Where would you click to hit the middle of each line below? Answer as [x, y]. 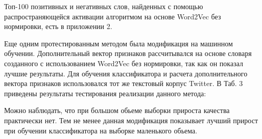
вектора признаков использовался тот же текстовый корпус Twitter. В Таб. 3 [124, 83]
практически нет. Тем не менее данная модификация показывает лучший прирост [131, 120]
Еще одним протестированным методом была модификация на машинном [118, 43]
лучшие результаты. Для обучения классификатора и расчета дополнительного [126, 73]
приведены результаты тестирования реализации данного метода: [105, 93]
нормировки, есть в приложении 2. [58, 26]
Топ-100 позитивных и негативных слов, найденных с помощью [104, 6]
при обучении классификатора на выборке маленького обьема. [101, 130]
